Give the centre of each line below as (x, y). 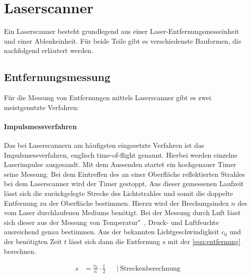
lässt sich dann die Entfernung (114, 241)
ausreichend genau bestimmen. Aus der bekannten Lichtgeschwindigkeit (112, 232)
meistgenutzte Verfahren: (42, 107)
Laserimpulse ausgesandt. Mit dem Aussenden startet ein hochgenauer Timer (120, 164)
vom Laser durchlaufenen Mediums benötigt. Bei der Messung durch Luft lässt (122, 212)
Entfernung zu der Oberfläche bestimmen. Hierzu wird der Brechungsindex (116, 203)
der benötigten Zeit (33, 241)
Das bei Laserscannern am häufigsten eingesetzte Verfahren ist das (104, 145)
